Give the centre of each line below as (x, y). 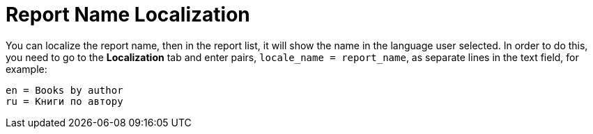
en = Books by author (64, 90)
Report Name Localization (128, 15)
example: (26, 69)
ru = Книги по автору (64, 101)
